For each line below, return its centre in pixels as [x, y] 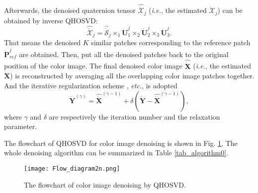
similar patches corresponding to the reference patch [171, 42]
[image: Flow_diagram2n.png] [72, 168]
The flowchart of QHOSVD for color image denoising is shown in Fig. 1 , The [121, 143]
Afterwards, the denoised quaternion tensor [70, 10]
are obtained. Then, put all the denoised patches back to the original [124, 54]
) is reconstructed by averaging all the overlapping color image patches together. [132, 76]
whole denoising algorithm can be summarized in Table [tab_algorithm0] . [116, 153]
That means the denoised [43, 42]
